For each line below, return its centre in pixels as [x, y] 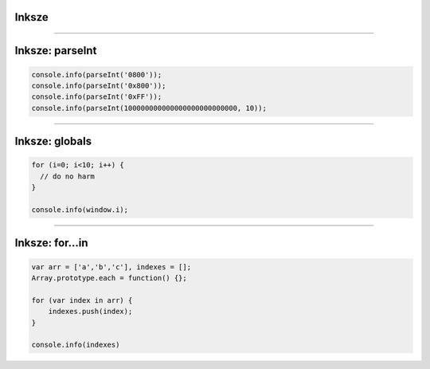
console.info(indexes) [76, 345]
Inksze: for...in [51, 243]
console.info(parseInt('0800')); [97, 75]
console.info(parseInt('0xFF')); [97, 97]
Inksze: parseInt [56, 51]
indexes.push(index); [90, 312]
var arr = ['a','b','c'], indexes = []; [111, 267]
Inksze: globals [53, 141]
